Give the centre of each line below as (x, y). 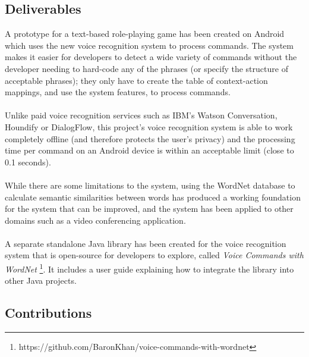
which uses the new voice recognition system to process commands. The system (149, 45)
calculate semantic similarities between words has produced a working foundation (153, 197)
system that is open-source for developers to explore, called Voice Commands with (154, 255)
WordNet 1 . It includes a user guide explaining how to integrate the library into (149, 268)
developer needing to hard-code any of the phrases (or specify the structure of (146, 68)
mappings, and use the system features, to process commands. (118, 92)
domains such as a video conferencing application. (95, 220)
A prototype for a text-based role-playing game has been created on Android (145, 34)
